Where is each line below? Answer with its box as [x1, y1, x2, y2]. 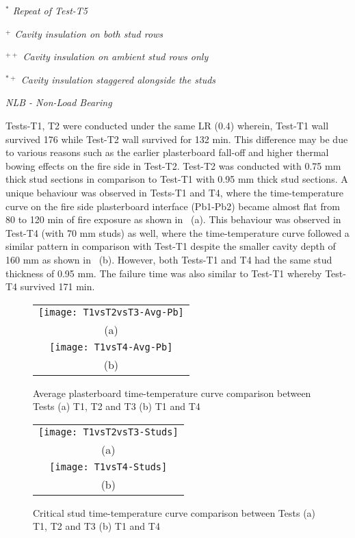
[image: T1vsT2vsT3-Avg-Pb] [38, 306, 184, 318]
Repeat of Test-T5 [12, 3, 88, 17]
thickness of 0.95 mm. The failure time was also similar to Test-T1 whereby [5, 266, 322, 280]
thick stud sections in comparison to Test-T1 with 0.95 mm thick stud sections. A [5, 172, 348, 186]
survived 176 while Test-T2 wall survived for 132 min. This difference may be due [5, 131, 348, 146]
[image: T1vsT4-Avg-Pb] [49, 341, 173, 353]
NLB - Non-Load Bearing [5, 95, 112, 110]
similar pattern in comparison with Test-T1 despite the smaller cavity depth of [5, 239, 336, 253]
